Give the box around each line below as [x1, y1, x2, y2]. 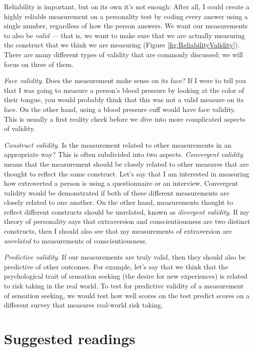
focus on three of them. [4, 59, 74, 69]
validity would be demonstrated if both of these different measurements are [4, 187, 230, 197]
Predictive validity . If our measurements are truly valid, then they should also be [4, 252, 246, 262]
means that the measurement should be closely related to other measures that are [4, 158, 249, 169]
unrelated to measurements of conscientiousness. [4, 235, 147, 245]
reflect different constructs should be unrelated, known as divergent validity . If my [4, 206, 250, 217]
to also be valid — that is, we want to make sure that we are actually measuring [4, 30, 245, 40]
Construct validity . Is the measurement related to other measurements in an [4, 139, 231, 150]
